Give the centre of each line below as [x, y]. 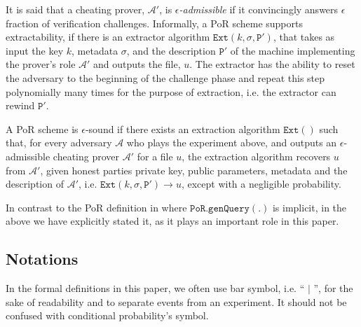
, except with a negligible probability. [261, 184]
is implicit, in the [309, 207]
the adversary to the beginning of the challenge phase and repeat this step [165, 77]
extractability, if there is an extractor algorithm [108, 37]
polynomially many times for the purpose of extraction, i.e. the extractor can [171, 91]
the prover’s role [41, 64]
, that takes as [304, 37]
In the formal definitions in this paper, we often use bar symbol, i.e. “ [155, 288]
